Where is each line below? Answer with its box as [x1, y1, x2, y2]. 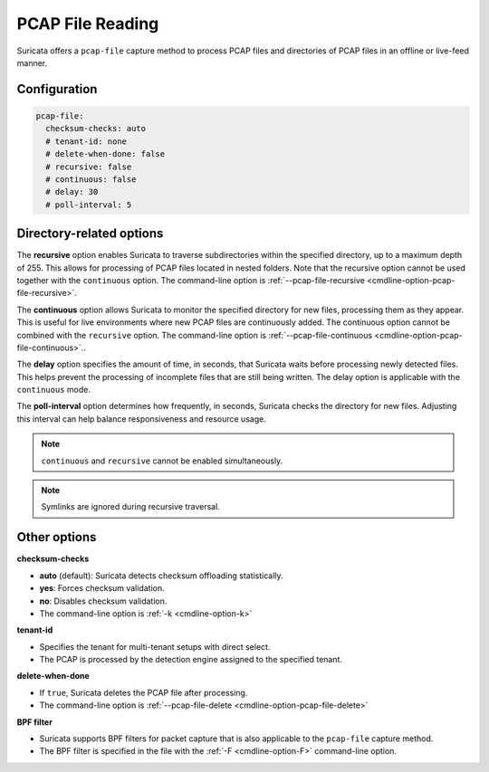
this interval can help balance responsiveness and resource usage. [16, 413, 266, 424]
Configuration [16, 81, 98, 97]
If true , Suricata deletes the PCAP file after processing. [39, 687, 248, 698]
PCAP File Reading [16, 14, 159, 33]
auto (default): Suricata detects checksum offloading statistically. [39, 570, 284, 581]
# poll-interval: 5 [45, 199, 132, 210]
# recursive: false [45, 161, 132, 172]
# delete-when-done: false [45, 149, 166, 159]
